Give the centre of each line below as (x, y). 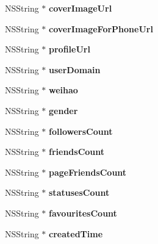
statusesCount (79, 192)
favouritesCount (83, 213)
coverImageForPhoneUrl (101, 28)
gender (63, 110)
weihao (63, 90)
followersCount (81, 131)
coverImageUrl (81, 8)
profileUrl (70, 49)
